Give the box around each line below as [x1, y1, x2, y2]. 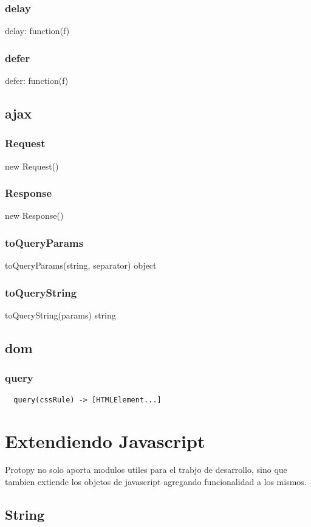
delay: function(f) [5, 24, 70, 37]
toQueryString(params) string [5, 309, 116, 322]
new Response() [5, 209, 64, 222]
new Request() [5, 159, 59, 172]
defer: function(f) [5, 74, 69, 87]
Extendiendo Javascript [5, 428, 205, 453]
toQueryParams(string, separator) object [5, 259, 157, 272]
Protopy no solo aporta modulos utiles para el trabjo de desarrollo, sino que [5, 463, 287, 476]
